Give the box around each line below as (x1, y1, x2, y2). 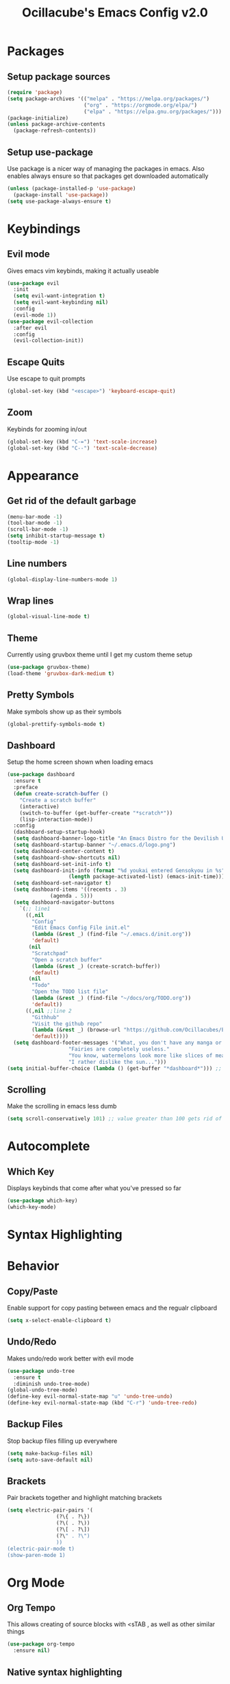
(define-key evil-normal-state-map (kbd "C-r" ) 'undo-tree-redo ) (7, 1400, 197, 1407)
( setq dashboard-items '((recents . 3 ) (13, 886, 127, 894)
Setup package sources (7, 71, 111, 82)
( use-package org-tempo (7, 1641, 75, 1648)
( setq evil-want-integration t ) (13, 293, 106, 299)
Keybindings (7, 221, 81, 236)
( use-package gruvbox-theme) (7, 664, 90, 671)
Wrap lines (7, 595, 54, 607)
